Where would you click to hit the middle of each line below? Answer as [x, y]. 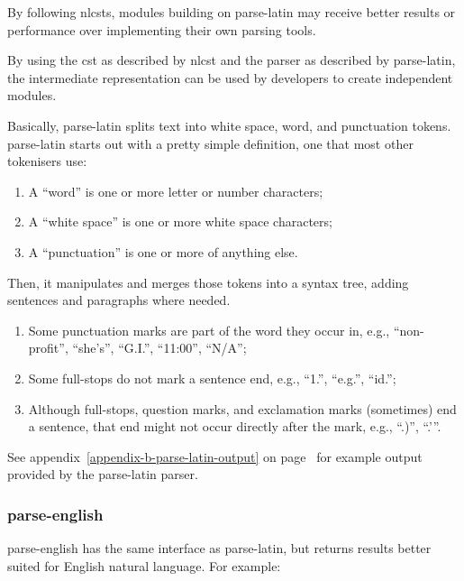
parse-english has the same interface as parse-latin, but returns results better [219, 548]
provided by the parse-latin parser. [103, 474]
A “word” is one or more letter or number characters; [176, 191]
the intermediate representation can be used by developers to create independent [230, 77]
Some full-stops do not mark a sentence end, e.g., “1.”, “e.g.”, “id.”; [212, 378]
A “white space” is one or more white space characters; [180, 221]
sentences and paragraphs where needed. [119, 300]
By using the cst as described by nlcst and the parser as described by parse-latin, [232, 60]
